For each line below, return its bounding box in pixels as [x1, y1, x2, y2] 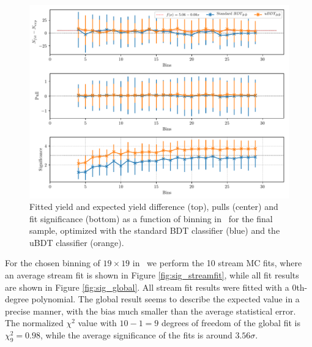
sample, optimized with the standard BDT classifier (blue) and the [29, 224, 280, 237]
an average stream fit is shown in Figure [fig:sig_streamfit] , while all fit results [5, 269, 299, 282]
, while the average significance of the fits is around [40, 329, 232, 341]
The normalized [5, 316, 64, 329]
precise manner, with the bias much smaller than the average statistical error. [5, 304, 296, 317]
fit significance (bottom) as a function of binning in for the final [29, 212, 273, 225]
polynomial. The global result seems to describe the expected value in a [31, 293, 300, 305]
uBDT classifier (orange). [29, 236, 124, 248]
